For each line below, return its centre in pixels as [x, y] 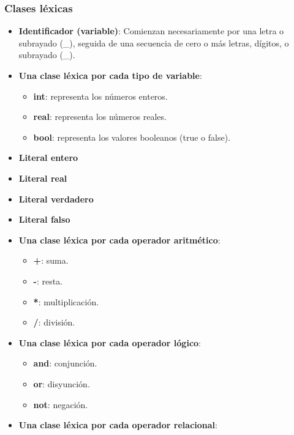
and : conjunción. [65, 363]
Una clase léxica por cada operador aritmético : [119, 240]
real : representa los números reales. [100, 117]
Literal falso [44, 219]
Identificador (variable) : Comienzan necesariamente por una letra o [151, 31]
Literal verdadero [56, 199]
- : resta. [48, 281]
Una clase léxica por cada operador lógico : [110, 342]
